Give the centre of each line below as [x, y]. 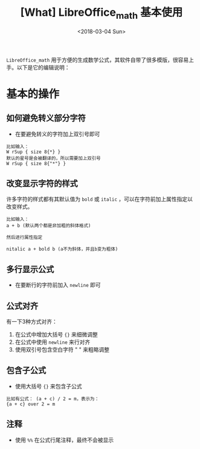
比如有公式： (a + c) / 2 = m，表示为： [53, 399]
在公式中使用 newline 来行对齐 [53, 342]
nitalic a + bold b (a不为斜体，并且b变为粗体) [62, 249]
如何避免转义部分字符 [46, 118]
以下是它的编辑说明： [43, 67]
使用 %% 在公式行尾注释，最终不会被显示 [64, 440]
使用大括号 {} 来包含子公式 [48, 386]
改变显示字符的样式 [42, 183]
